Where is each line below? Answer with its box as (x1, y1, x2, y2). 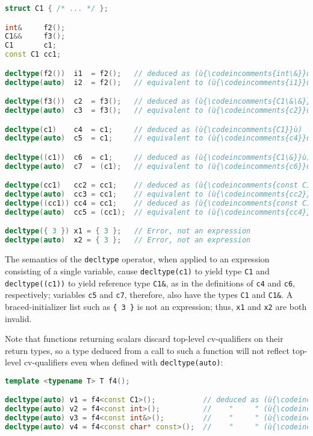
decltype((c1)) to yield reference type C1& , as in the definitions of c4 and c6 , (5, 276, 295, 289)
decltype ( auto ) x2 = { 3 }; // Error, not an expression (5, 236, 251, 245)
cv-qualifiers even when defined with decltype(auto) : (23, 356, 223, 368)
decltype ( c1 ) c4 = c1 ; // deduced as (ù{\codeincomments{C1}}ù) (5, 125, 303, 134)
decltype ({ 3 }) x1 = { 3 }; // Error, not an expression (5, 227, 251, 236)
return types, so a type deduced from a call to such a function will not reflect (5, 344, 290, 356)
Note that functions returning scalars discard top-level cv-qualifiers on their (5, 332, 284, 345)
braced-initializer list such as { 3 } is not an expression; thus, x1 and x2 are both (5, 300, 307, 312)
